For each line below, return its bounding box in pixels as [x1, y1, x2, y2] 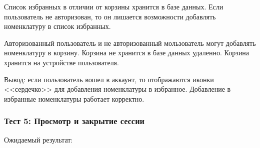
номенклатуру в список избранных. [4, 21, 111, 31]
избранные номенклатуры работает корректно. [4, 93, 144, 104]
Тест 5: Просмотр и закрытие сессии [4, 115, 144, 127]
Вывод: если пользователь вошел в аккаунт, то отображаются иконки [4, 74, 214, 84]
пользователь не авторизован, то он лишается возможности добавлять [4, 11, 216, 21]
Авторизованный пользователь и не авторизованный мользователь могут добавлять [4, 37, 256, 48]
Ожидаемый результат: [4, 134, 73, 145]
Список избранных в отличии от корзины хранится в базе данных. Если [4, 1, 223, 11]
